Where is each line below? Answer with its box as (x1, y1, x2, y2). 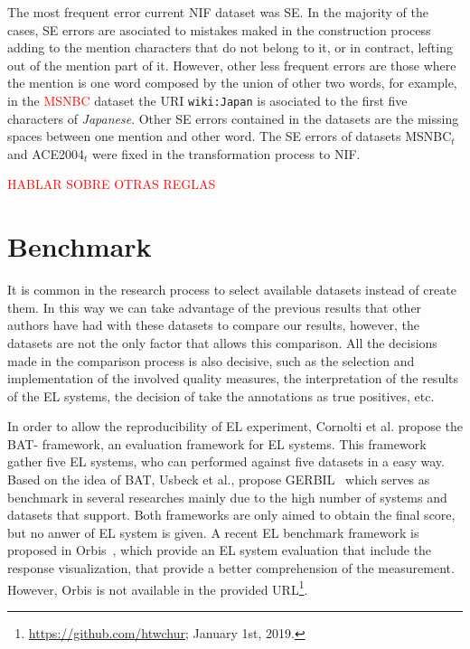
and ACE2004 (7, 144, 84, 163)
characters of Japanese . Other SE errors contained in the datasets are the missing (7, 108, 459, 127)
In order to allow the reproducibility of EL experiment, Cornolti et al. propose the (7, 417, 464, 436)
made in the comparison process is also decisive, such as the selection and (7, 351, 415, 370)
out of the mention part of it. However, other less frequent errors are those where (7, 55, 456, 74)
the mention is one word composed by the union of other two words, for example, (7, 73, 457, 92)
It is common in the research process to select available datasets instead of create (7, 280, 456, 299)
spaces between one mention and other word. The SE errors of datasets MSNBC (7, 127, 452, 146)
